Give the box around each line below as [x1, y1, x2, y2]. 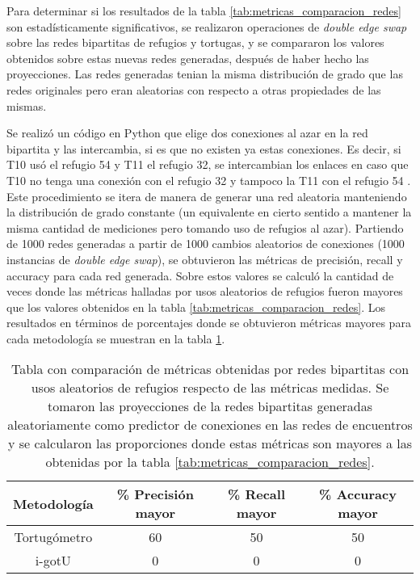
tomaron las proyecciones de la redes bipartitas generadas [48, 397, 372, 416]
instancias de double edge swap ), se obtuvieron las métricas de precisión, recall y [6, 250, 403, 267]
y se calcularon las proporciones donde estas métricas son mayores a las [7, 434, 413, 453]
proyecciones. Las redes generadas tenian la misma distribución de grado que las [6, 65, 403, 82]
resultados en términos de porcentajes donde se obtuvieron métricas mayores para [6, 314, 411, 331]
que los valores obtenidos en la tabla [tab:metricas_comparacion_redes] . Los [6, 298, 386, 315]
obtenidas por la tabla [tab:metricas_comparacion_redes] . [45, 452, 375, 472]
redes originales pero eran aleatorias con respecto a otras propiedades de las [6, 81, 381, 98]
